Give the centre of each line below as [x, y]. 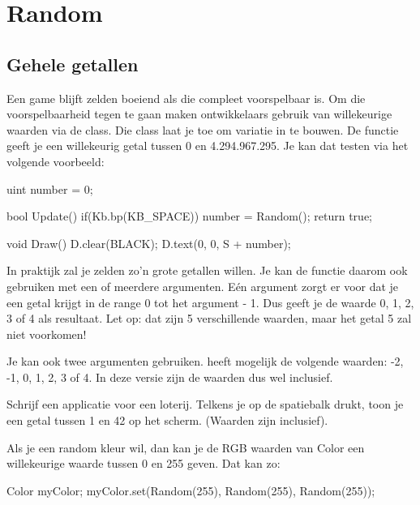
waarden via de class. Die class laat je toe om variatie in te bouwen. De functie [203, 129]
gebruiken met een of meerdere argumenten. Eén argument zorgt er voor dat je [203, 286]
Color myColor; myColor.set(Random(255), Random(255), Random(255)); [191, 490]
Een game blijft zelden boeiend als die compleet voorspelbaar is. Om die [186, 98]
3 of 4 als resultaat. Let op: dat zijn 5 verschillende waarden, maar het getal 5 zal [209, 318]
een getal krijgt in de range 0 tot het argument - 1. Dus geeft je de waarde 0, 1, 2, [210, 302]
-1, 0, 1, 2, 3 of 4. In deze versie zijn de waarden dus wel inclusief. [170, 377]
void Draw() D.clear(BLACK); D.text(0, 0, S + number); [149, 243]
